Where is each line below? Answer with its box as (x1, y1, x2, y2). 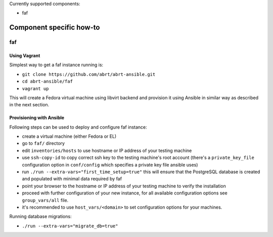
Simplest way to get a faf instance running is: (9, 62, 104, 68)
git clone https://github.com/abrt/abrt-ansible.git (22, 71, 156, 77)
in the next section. (9, 102, 50, 108)
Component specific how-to (9, 23, 100, 32)
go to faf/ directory (22, 140, 65, 146)
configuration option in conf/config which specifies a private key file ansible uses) (22, 162, 198, 168)
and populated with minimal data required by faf (22, 176, 122, 182)
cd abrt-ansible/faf (22, 78, 73, 85)
